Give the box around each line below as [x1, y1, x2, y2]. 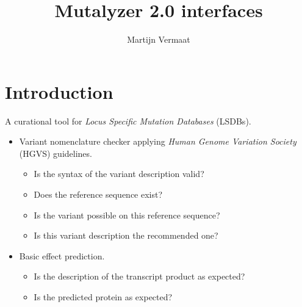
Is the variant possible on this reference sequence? [34, 208, 220, 221]
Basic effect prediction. [19, 249, 105, 262]
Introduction [5, 79, 113, 104]
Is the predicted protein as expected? [34, 291, 173, 303]
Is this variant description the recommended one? [34, 229, 218, 242]
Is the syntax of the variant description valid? [34, 167, 204, 180]
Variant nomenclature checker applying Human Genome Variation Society [19, 135, 297, 148]
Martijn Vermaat [127, 33, 190, 46]
